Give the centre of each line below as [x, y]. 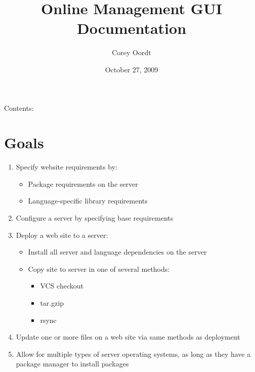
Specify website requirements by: [67, 167]
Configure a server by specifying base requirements [95, 218]
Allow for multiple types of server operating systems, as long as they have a [133, 354]
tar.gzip [52, 302]
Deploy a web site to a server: [62, 235]
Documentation [132, 28]
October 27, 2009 [132, 69]
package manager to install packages [72, 364]
